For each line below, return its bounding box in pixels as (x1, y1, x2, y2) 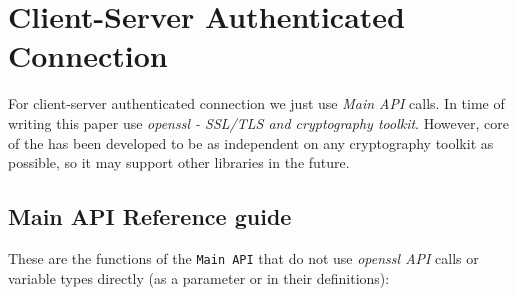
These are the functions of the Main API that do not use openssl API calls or (8, 247, 479, 268)
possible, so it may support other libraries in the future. (8, 152, 350, 173)
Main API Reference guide (8, 201, 292, 232)
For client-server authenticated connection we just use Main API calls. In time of (8, 93, 505, 114)
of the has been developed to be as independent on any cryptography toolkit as (8, 132, 494, 153)
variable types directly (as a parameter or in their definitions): (8, 267, 390, 288)
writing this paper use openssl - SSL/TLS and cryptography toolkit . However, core (8, 112, 509, 133)
